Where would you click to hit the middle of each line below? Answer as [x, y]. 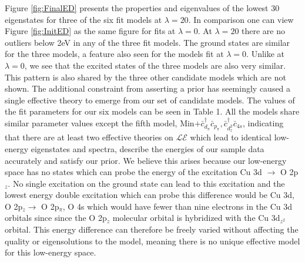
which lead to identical [231, 137]
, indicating [263, 122]
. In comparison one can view [241, 19]
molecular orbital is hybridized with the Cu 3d [196, 218]
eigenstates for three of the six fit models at [83, 19]
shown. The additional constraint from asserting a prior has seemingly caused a [148, 88]
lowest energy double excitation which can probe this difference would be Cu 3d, [150, 195]
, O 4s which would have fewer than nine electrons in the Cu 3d [177, 206]
